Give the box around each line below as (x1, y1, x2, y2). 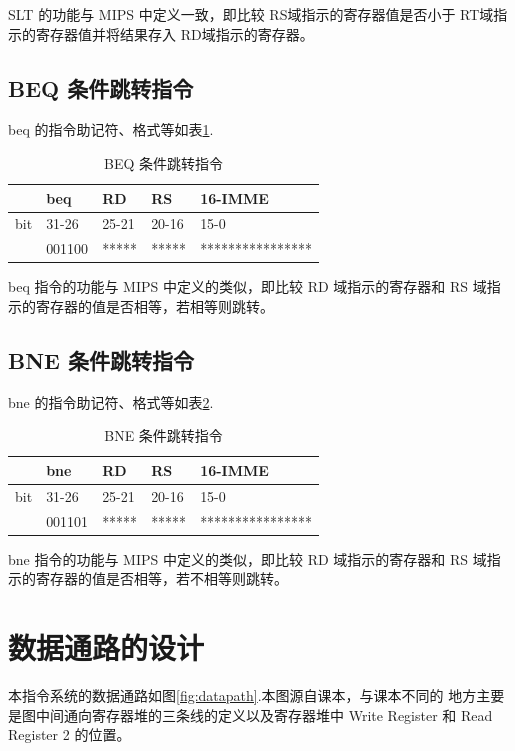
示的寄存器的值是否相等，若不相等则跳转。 (8, 568, 288, 589)
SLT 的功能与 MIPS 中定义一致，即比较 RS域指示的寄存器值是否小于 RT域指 (8, 4, 508, 24)
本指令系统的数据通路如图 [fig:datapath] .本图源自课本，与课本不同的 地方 (8, 685, 477, 706)
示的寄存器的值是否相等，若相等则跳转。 (8, 295, 274, 316)
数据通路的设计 (8, 627, 205, 668)
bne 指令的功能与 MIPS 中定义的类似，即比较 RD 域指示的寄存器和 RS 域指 (8, 548, 501, 569)
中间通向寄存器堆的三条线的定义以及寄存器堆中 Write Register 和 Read (35, 704, 493, 725)
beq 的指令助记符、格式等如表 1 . (8, 119, 214, 140)
